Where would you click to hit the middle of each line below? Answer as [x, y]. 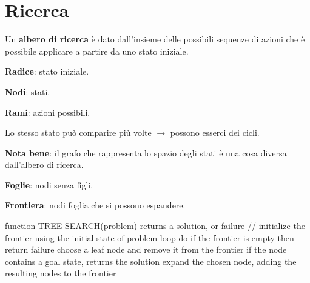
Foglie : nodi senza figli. [49, 185]
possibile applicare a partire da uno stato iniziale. [97, 51]
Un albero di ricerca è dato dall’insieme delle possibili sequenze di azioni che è [155, 39]
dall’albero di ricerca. [44, 165]
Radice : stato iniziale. [47, 71]
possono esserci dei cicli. [215, 132]
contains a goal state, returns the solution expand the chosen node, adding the [151, 261]
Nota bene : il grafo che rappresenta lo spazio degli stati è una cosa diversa [146, 152]
